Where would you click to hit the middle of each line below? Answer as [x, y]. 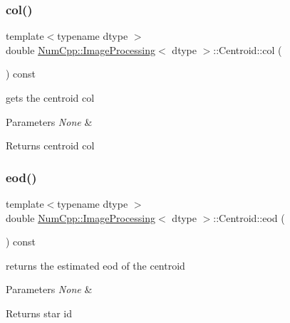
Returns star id [39, 313]
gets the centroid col [50, 97]
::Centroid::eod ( [249, 217]
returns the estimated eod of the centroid [95, 265]
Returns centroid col [50, 145]
